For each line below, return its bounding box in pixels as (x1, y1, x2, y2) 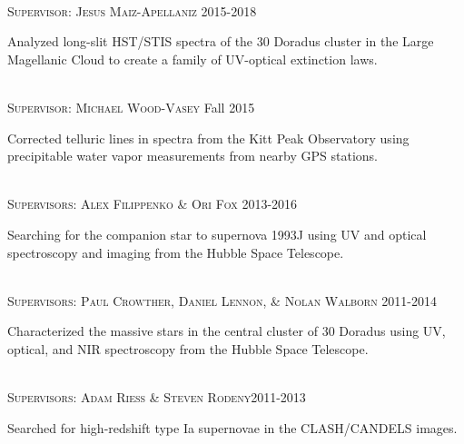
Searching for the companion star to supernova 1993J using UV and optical (7, 224, 427, 243)
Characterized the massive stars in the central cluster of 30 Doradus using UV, (7, 321, 446, 340)
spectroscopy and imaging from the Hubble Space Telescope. (7, 242, 344, 261)
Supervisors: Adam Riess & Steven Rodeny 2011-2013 (7, 388, 306, 407)
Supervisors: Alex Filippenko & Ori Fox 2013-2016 (7, 194, 298, 213)
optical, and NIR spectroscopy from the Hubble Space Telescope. (7, 339, 369, 358)
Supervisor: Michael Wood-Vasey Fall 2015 (7, 97, 255, 116)
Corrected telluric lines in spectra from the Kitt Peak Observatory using (7, 128, 410, 147)
